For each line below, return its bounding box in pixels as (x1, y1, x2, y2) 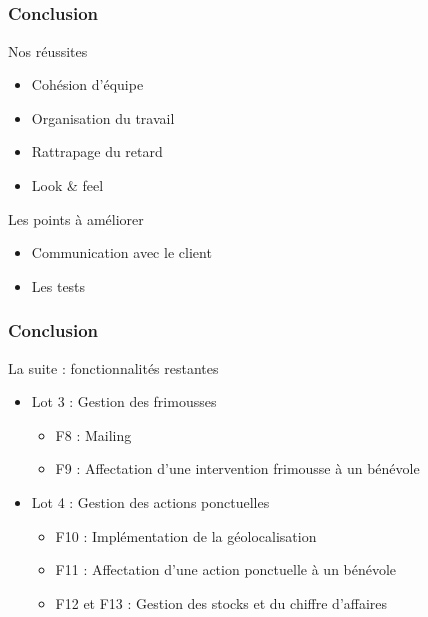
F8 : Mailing (55, 424, 132, 445)
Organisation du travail (31, 107, 175, 128)
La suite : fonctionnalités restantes (8, 357, 219, 378)
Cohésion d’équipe (31, 74, 144, 95)
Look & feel (31, 175, 104, 196)
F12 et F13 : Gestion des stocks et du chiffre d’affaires (55, 592, 388, 613)
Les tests (31, 275, 86, 296)
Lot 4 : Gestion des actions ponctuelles (31, 492, 270, 513)
